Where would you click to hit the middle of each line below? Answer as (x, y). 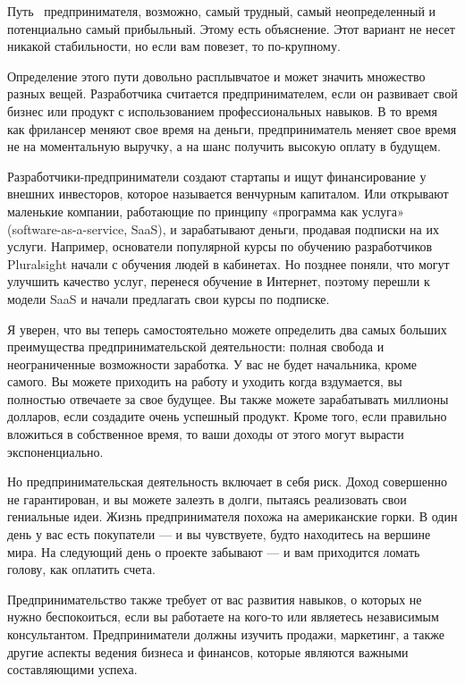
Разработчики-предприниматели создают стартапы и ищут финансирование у (217, 176)
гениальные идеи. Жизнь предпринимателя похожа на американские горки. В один (232, 516)
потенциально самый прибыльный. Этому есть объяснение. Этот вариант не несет (231, 28)
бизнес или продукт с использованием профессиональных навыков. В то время (222, 110)
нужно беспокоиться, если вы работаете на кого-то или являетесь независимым (223, 616)
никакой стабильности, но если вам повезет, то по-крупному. (174, 46)
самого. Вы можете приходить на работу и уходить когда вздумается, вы (205, 381)
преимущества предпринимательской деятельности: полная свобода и (196, 346)
